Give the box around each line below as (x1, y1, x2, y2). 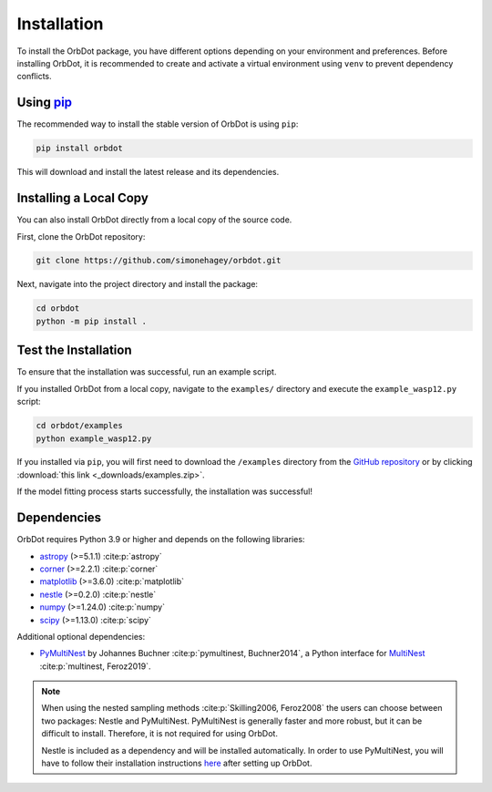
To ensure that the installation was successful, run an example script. (16, 366, 277, 377)
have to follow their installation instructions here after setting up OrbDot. (41, 757, 313, 769)
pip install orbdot (36, 143, 123, 154)
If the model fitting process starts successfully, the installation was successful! (16, 486, 313, 497)
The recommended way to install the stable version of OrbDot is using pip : (16, 118, 299, 129)
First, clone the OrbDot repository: (16, 231, 146, 242)
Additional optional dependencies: (16, 631, 146, 642)
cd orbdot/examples (36, 420, 123, 431)
